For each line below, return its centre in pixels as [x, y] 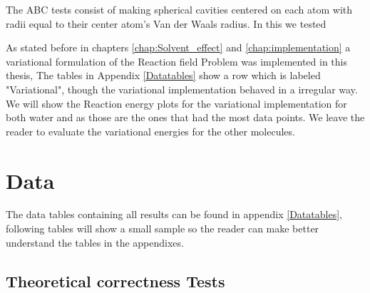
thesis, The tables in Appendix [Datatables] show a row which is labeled [163, 75]
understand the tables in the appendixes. [95, 242]
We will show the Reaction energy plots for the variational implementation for [176, 103]
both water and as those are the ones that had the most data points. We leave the [185, 117]
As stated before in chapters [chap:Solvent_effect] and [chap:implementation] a [178, 47]
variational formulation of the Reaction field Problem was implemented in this [177, 61]
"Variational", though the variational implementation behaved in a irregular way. [182, 89]
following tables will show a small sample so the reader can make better [163, 228]
